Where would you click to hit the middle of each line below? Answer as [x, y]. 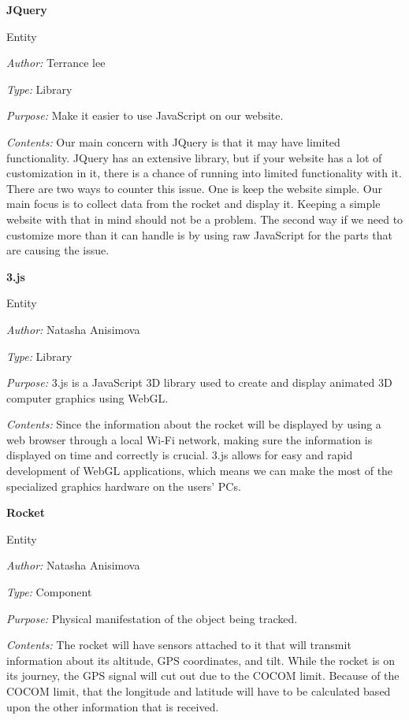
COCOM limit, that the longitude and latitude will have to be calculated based [199, 691]
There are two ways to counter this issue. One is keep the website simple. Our [194, 188]
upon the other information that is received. [113, 706]
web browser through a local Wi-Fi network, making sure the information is [190, 439]
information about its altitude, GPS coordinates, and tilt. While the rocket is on [201, 660]
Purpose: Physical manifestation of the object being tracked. [152, 618]
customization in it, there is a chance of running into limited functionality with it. [204, 173]
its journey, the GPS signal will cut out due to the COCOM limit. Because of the [203, 675]
